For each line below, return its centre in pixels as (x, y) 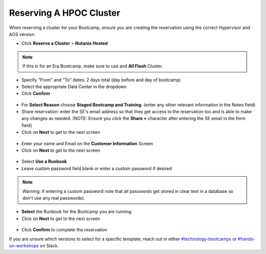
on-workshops (24, 246)
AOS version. (22, 34)
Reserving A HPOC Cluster (65, 13)
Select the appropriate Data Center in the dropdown (74, 87)
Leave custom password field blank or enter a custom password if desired (97, 168)
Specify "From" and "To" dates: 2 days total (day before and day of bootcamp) (101, 80)
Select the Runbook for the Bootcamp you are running (76, 212)
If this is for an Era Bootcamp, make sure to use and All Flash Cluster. (93, 66)
